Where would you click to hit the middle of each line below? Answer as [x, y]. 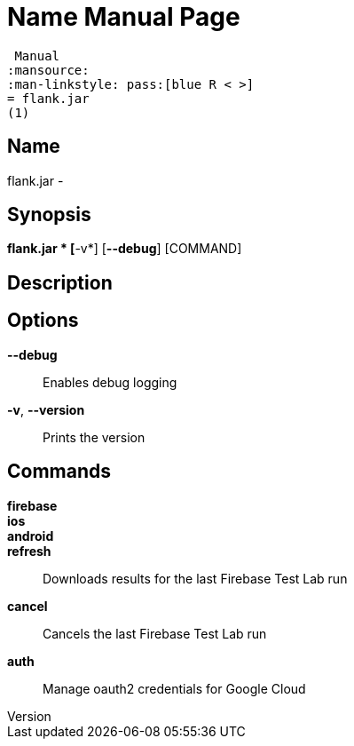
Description [60, 282]
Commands [59, 472]
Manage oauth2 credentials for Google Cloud [174, 688]
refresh [29, 551]
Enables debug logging [110, 382]
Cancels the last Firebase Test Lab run [155, 633]
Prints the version [94, 437]
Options [43, 321]
